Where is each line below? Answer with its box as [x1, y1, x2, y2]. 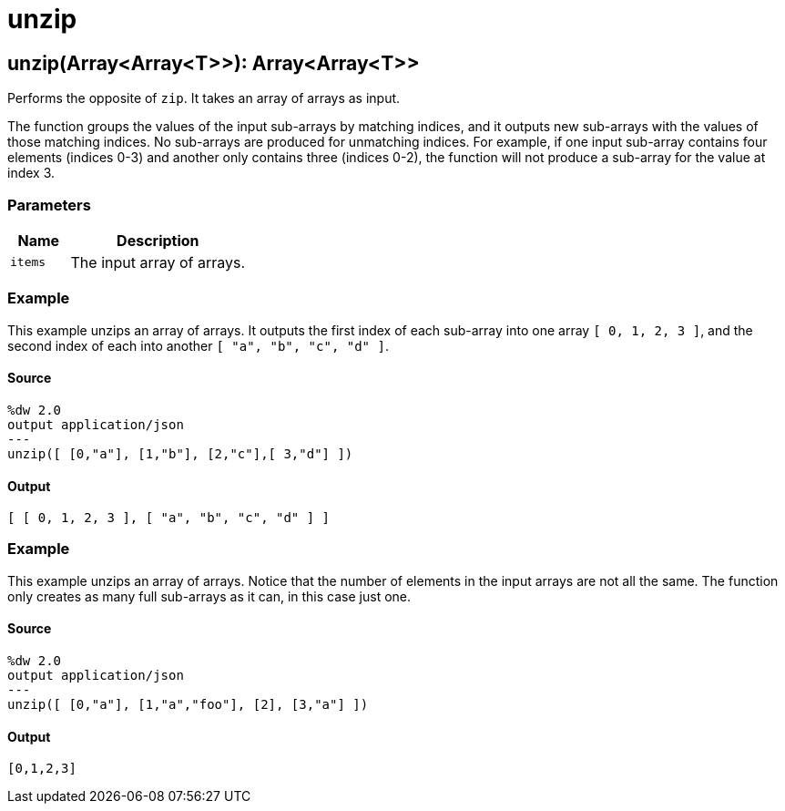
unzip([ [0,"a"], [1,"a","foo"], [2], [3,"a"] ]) [7, 697, 369, 713]
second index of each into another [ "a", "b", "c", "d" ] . [7, 337, 389, 354]
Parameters [7, 195, 91, 214]
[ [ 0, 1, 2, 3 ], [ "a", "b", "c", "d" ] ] [7, 510, 331, 526]
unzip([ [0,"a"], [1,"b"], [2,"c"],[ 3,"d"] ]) [7, 446, 353, 461]
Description [117, 231, 199, 250]
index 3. [7, 165, 56, 181]
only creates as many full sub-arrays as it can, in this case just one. [7, 588, 412, 604]
